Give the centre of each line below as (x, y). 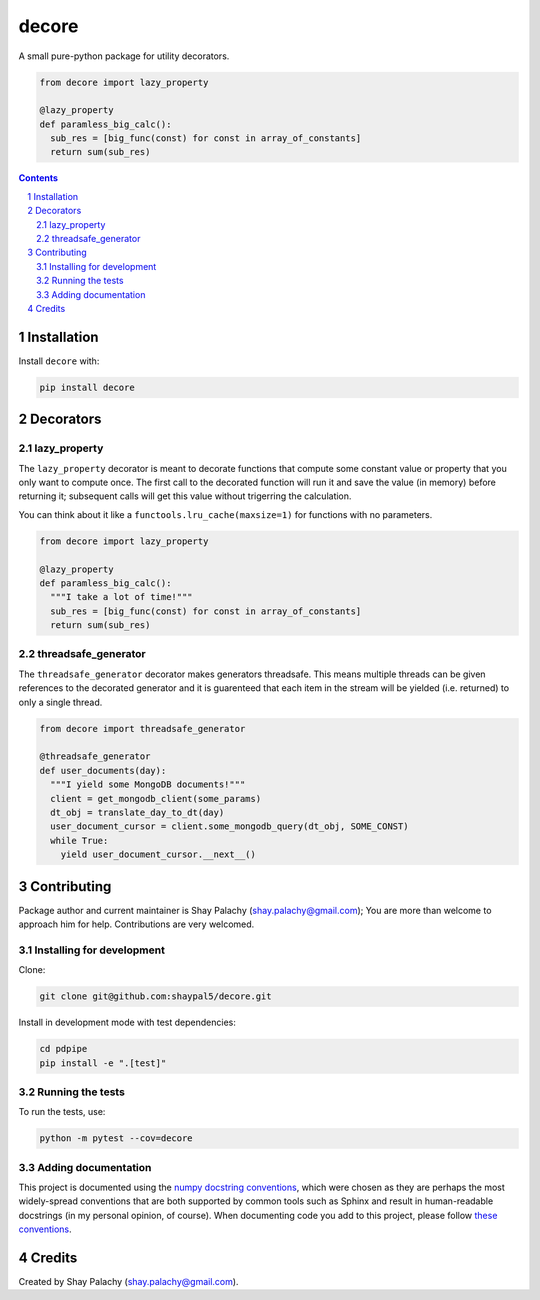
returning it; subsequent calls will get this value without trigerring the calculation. (185, 496)
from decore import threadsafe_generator (142, 728)
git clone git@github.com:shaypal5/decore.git (155, 996)
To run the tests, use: (62, 1112)
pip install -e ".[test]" (103, 1063)
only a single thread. (60, 702)
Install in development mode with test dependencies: (127, 1022)
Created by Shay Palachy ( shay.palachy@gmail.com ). (128, 1282)
